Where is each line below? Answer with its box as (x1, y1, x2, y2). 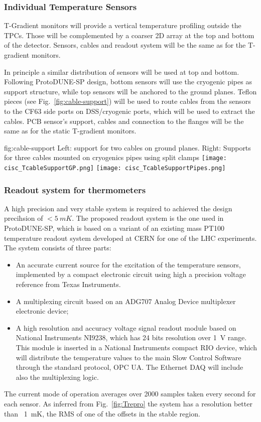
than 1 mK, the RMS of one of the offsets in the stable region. (4, 408, 200, 418)
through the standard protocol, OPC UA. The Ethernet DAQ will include (16, 362, 243, 372)
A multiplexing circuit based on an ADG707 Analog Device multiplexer (16, 296, 236, 306)
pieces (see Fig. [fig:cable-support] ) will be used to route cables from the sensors (4, 96, 251, 106)
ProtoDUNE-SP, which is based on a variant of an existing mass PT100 (4, 223, 224, 233)
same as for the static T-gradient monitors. (4, 125, 137, 136)
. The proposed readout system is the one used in (72, 213, 224, 223)
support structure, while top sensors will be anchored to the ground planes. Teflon (4, 86, 257, 96)
